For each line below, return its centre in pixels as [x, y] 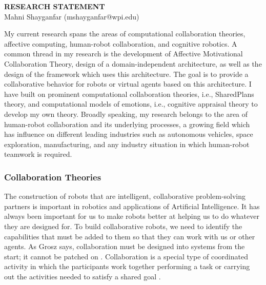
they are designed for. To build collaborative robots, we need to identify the [123, 226]
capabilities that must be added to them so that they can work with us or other [130, 236]
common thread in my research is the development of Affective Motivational [124, 54]
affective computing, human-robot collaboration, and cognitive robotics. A [121, 43]
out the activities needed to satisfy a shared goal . [83, 276]
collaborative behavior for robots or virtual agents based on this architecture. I [128, 84]
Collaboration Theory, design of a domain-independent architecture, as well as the [133, 63]
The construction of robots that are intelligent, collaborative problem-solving [125, 196]
